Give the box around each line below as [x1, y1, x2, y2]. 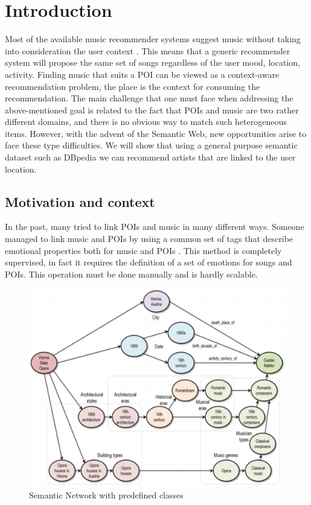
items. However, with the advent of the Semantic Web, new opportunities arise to [5, 127, 307, 139]
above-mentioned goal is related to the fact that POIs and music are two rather [5, 103, 299, 116]
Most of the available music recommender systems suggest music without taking [5, 33, 301, 45]
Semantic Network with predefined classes [29, 488, 184, 501]
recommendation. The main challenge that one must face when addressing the [5, 92, 293, 104]
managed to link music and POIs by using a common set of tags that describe [5, 232, 293, 245]
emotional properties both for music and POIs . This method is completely [5, 244, 282, 256]
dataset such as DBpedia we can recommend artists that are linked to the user [5, 151, 296, 164]
